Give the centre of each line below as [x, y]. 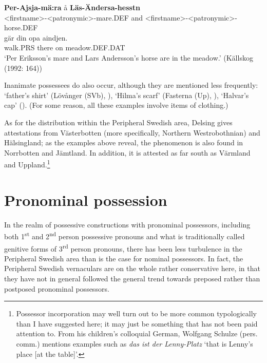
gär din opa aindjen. [36, 37]
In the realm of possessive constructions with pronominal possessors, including [127, 224]
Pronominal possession [86, 199]
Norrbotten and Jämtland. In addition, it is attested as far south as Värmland [127, 152]
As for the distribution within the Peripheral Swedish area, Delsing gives [118, 122]
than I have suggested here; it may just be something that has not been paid [137, 323]
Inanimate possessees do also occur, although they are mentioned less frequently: [131, 85]
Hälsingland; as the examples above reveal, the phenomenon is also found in [124, 142]
